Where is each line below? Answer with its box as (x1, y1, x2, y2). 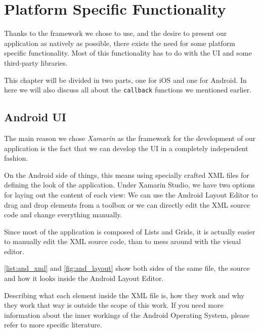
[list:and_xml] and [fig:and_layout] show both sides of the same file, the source (4, 263, 250, 273)
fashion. (4, 153, 28, 163)
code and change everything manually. (4, 209, 122, 220)
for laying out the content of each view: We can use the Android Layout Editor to (4, 189, 258, 200)
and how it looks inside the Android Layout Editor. (4, 273, 164, 283)
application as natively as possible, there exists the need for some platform (4, 37, 235, 48)
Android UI (4, 109, 67, 125)
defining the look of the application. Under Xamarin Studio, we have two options (4, 179, 255, 190)
